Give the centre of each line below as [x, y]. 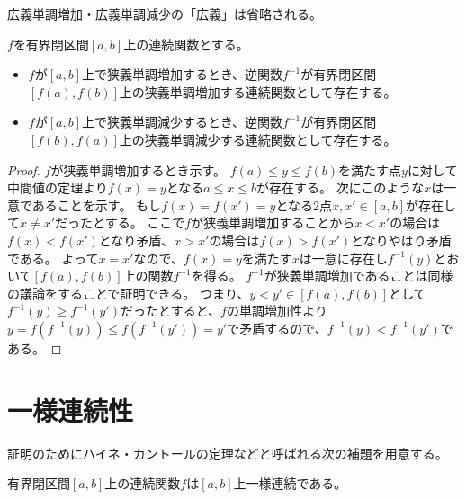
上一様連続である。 [290, 483]
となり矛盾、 [136, 240]
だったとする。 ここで [120, 223]
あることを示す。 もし [97, 205]
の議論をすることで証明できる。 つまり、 [129, 293]
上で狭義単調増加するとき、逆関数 [182, 74]
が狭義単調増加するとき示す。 [139, 169]
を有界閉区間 [51, 44]
